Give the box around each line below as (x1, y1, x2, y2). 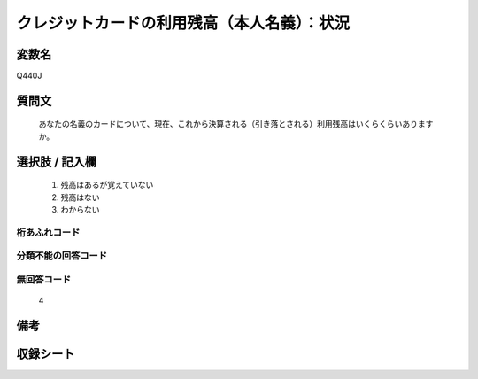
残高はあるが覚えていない (60, 180, 154, 190)
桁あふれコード (16, 226, 81, 238)
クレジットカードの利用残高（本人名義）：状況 (16, 13, 351, 33)
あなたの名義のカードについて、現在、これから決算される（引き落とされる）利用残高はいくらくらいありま (38, 119, 426, 129)
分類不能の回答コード (16, 250, 108, 262)
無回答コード (16, 273, 72, 285)
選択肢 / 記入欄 (16, 154, 97, 169)
